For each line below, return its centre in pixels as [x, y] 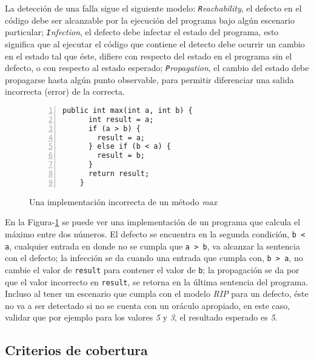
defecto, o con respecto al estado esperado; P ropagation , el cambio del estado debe [157, 68]
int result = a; [121, 119]
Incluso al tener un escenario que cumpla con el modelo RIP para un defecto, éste [157, 294]
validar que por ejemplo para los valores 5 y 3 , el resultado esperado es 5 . [141, 317]
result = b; [121, 156]
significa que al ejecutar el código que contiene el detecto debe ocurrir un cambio [155, 43]
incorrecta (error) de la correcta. [65, 91]
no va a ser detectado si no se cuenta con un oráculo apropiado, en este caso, [148, 305]
